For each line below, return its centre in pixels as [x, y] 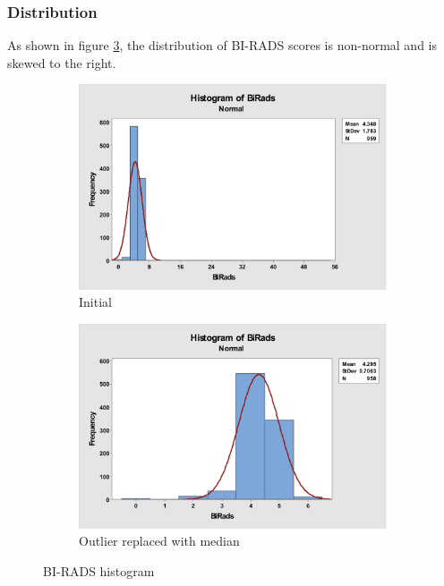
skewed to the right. [62, 62]
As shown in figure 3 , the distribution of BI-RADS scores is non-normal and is [222, 45]
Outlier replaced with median [159, 541]
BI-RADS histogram [99, 571]
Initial [95, 302]
